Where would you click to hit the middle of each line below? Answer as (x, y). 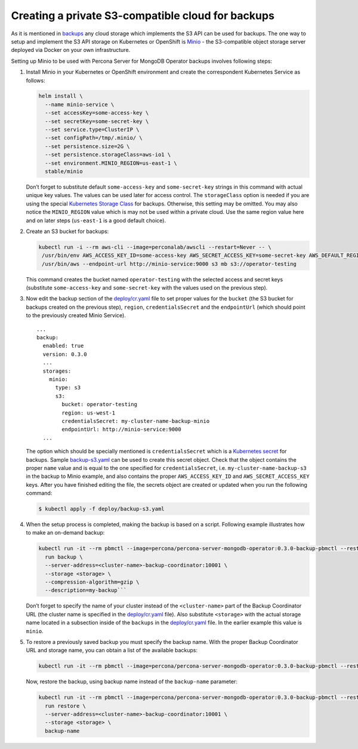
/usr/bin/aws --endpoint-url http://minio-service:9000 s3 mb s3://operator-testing (169, 264)
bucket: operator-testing (99, 404)
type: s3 (68, 388)
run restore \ (66, 706)
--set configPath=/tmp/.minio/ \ (94, 138)
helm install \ (61, 96)
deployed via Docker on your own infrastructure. (71, 50)
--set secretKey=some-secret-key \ (97, 121)
